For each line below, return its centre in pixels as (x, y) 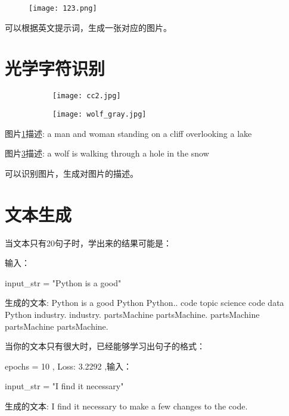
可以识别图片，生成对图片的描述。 (72, 173)
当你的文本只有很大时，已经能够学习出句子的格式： (105, 346)
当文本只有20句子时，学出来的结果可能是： (88, 243)
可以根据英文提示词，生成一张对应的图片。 (88, 27)
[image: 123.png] (63, 8)
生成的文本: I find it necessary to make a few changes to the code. (126, 406)
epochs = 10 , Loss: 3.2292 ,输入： (69, 366)
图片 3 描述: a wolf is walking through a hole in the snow (107, 153)
